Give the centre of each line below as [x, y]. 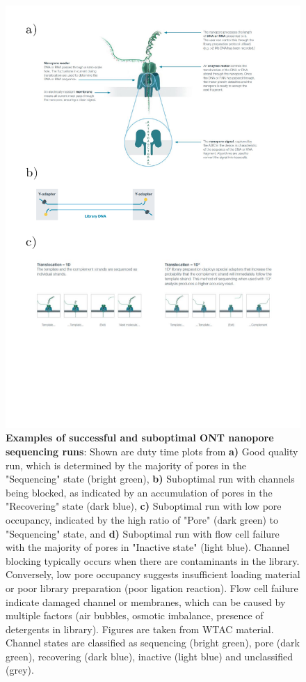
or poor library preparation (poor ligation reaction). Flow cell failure [152, 588]
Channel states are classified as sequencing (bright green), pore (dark [153, 643]
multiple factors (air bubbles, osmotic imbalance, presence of [135, 615]
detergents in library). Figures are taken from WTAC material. [140, 629]
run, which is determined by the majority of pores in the [126, 465]
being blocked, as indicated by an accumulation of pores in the [139, 492]
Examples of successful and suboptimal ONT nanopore [140, 438]
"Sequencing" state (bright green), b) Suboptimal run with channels [150, 479]
